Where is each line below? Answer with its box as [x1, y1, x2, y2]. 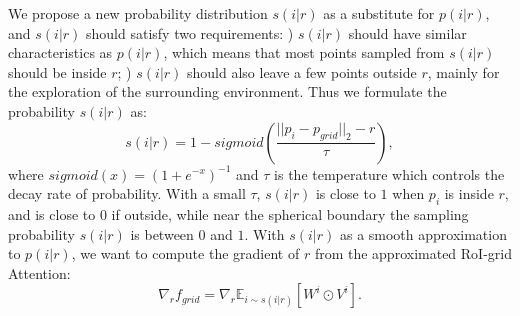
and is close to [8, 203, 96, 224]
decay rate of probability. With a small [8, 183, 246, 204]
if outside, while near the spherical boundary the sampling [111, 203, 469, 224]
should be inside [8, 61, 107, 82]
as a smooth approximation [339, 223, 507, 244]
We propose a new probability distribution [8, 3, 268, 23]
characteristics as [8, 42, 113, 63]
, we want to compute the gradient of [71, 243, 300, 264]
